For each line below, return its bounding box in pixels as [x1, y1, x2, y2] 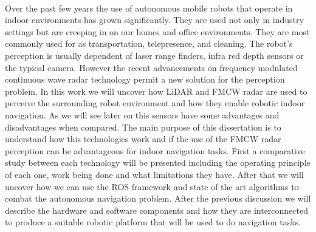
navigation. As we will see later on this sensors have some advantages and [5, 108, 280, 121]
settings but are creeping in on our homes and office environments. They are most [5, 25, 310, 38]
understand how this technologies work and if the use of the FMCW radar [5, 132, 281, 145]
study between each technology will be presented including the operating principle [5, 156, 311, 169]
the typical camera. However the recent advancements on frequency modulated [5, 61, 298, 73]
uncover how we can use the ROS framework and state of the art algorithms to [5, 180, 299, 193]
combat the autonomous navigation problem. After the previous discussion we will [5, 192, 311, 205]
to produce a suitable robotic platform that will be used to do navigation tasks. [5, 216, 301, 228]
